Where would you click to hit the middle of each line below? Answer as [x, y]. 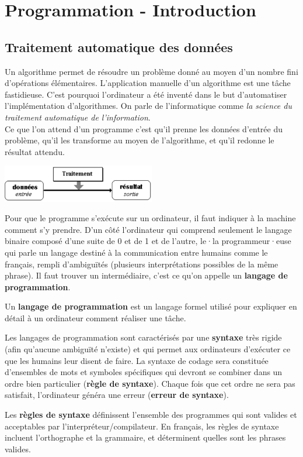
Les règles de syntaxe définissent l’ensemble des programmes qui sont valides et [151, 415]
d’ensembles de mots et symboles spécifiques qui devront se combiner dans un [144, 372]
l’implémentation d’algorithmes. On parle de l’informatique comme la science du [148, 106]
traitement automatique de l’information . [78, 117]
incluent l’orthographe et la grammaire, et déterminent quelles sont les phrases [145, 437]
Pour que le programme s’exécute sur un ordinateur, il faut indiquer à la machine [150, 218]
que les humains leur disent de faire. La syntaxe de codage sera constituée [137, 360]
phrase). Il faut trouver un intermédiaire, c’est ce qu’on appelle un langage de [146, 275]
